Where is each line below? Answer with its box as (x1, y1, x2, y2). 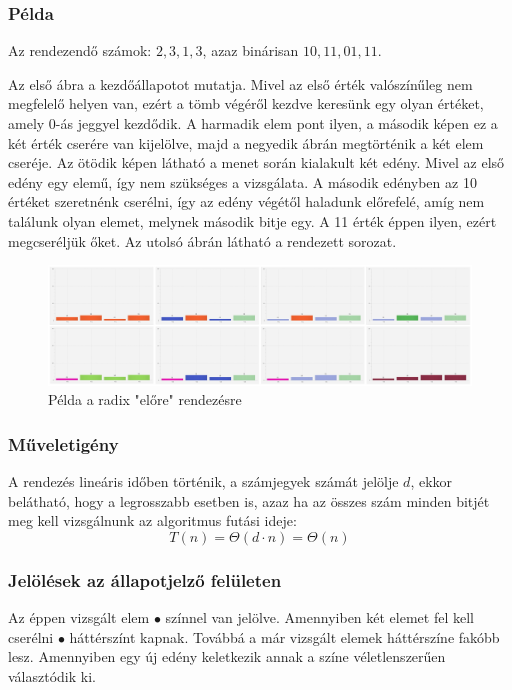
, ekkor (410, 471, 453, 492)
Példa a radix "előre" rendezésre (48, 389, 242, 410)
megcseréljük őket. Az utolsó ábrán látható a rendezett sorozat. (8, 230, 397, 251)
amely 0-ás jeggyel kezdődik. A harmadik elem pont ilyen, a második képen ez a (8, 113, 498, 133)
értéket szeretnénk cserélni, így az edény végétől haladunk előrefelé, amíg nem (8, 191, 485, 212)
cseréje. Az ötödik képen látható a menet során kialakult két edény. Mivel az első (8, 152, 505, 173)
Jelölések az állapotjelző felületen (8, 567, 282, 592)
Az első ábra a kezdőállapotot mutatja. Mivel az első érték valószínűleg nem (8, 73, 473, 94)
